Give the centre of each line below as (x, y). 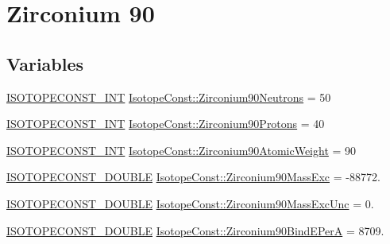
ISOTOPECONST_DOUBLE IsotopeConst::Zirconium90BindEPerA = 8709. (195, 230)
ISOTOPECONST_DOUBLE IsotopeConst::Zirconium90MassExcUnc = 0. (190, 203)
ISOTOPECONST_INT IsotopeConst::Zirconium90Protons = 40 (166, 124)
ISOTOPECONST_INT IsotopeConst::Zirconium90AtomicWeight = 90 (181, 150)
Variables (45, 63)
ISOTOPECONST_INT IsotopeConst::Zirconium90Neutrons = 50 (169, 97)
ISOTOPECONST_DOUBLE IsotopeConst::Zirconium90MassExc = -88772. (193, 177)
